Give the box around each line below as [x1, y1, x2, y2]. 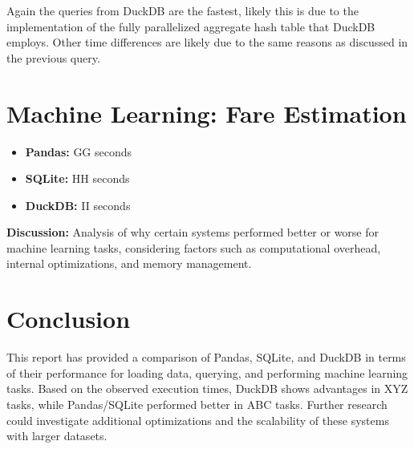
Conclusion [6, 302, 131, 335]
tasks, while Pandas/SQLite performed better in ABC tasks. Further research [6, 395, 388, 412]
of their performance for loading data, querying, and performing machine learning [6, 364, 408, 381]
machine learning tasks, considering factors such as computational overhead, [6, 239, 381, 256]
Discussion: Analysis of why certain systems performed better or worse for [6, 224, 379, 241]
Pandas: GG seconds [25, 143, 132, 160]
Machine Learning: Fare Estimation [6, 96, 407, 129]
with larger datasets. [6, 427, 108, 444]
